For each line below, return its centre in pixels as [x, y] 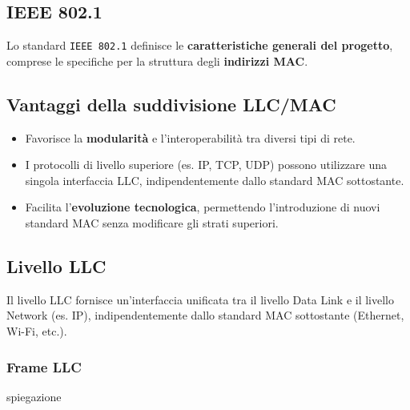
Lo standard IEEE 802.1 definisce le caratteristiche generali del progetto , [200, 45]
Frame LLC [44, 366]
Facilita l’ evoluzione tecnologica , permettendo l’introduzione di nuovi [203, 207]
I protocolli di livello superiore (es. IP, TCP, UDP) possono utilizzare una [206, 165]
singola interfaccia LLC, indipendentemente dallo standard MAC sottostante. [215, 180]
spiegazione [34, 396]
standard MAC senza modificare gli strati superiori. [152, 223]
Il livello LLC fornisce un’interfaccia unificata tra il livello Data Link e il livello [200, 299]
